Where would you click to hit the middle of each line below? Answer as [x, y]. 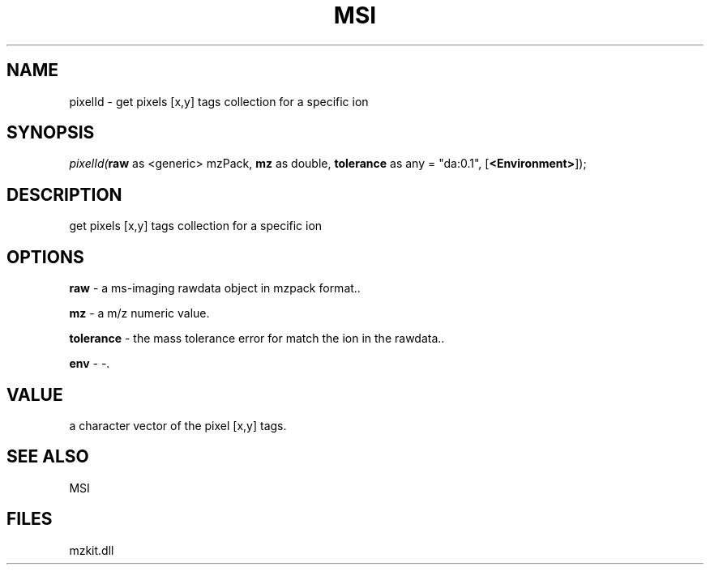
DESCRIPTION [64, 194]
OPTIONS [45, 257]
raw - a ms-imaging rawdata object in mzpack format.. [215, 288]
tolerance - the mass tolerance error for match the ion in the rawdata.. [257, 339]
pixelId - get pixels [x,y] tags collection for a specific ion [219, 101]
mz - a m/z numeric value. [139, 313]
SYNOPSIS [51, 133]
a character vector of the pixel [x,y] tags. [178, 425]
